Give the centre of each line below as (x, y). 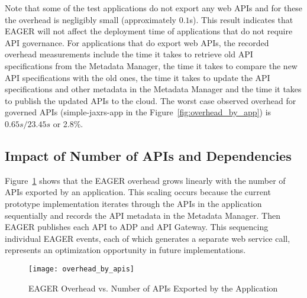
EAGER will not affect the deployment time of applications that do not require (149, 31)
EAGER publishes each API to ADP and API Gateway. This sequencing (137, 227)
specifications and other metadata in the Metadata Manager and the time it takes (153, 89)
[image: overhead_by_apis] (81, 269)
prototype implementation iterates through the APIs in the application (133, 203)
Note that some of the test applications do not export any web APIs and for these (154, 8)
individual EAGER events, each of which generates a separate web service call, (148, 238)
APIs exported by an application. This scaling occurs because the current (138, 192)
